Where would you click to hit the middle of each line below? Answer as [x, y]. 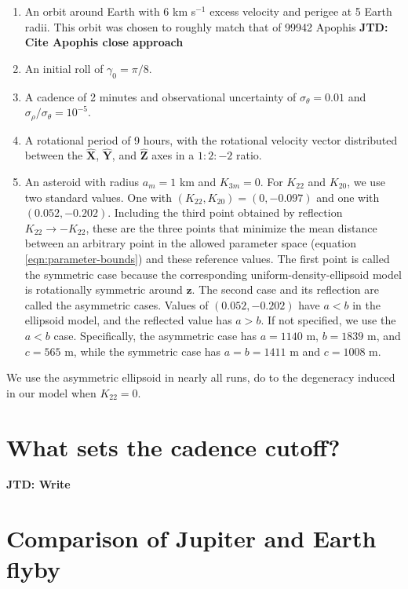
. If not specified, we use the [328, 320]
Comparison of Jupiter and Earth [191, 538]
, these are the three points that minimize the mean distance [231, 227]
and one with [348, 197]
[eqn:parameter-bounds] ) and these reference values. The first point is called [207, 258]
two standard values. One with [98, 197]
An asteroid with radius [82, 182]
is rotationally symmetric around [104, 289]
